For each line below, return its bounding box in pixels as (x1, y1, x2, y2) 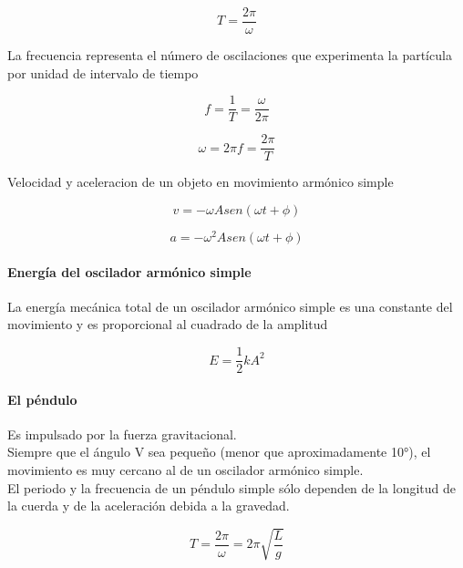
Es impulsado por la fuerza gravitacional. (7, 424, 237, 443)
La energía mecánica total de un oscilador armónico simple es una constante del (7, 296, 453, 315)
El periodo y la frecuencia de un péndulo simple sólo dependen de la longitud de (7, 478, 457, 497)
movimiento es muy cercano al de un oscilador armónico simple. (7, 460, 364, 480)
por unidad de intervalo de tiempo (7, 63, 199, 82)
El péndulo (7, 389, 77, 408)
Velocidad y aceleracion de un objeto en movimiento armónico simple (7, 172, 394, 191)
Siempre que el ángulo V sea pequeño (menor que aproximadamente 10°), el (7, 442, 431, 461)
